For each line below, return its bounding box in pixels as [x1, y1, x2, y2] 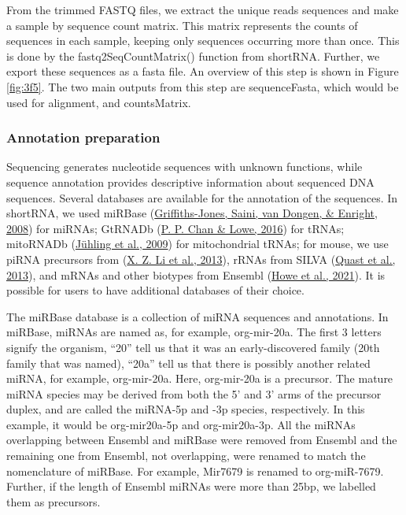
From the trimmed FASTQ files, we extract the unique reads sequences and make [6, 2, 399, 17]
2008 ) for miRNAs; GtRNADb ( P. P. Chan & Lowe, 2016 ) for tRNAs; [6, 220, 345, 236]
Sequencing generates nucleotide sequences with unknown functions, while [6, 158, 363, 175]
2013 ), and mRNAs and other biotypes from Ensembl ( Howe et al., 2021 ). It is [6, 266, 386, 283]
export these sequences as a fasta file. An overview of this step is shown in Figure [6, 63, 399, 80]
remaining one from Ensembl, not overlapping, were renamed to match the [6, 447, 366, 464]
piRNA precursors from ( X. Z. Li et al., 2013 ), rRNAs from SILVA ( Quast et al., [6, 250, 396, 267]
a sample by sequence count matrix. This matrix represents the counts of [6, 17, 358, 33]
